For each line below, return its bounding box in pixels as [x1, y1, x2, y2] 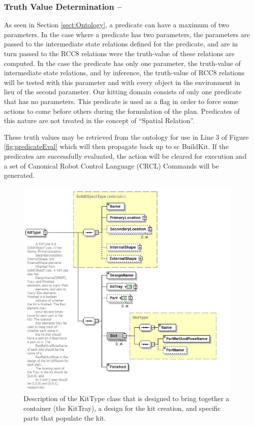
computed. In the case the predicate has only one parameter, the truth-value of [4, 58, 241, 68]
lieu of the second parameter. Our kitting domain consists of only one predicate [4, 86, 242, 97]
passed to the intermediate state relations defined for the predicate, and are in [4, 39, 238, 49]
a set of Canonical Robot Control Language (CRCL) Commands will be [4, 160, 219, 170]
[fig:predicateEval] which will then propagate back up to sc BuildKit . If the [4, 141, 229, 151]
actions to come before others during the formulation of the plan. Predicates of [4, 106, 240, 116]
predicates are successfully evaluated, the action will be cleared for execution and [4, 150, 247, 161]
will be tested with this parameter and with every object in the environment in [4, 77, 240, 87]
